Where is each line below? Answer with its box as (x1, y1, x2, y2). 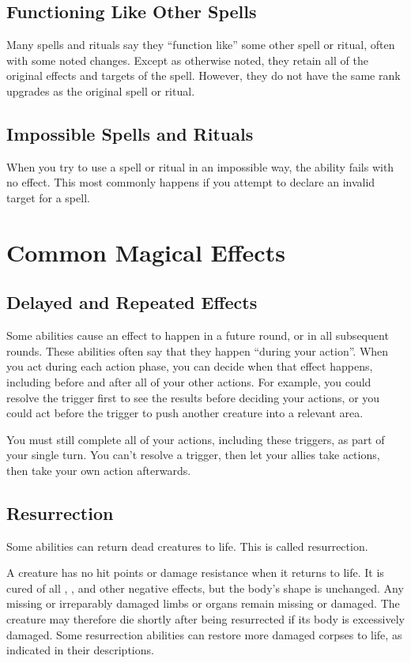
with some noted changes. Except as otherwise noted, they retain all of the (6, 51, 368, 68)
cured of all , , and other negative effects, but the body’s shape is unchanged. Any (6, 579, 404, 596)
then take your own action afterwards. (6, 461, 191, 478)
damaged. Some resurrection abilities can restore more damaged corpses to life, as (6, 626, 402, 642)
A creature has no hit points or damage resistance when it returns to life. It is (6, 564, 384, 581)
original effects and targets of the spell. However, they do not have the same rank (6, 67, 401, 84)
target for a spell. (6, 189, 90, 205)
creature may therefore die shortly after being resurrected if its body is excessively (6, 611, 405, 627)
